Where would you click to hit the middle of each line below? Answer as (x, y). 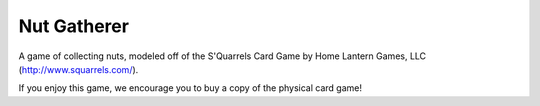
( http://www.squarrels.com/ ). (78, 69)
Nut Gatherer (74, 26)
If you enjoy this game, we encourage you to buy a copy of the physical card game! (190, 88)
